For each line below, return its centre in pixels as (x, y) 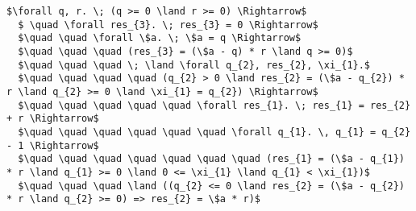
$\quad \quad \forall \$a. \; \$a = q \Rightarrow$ (160, 38)
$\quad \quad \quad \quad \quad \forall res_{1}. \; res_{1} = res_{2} (214, 105)
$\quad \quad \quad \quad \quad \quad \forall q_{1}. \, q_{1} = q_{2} (214, 132)
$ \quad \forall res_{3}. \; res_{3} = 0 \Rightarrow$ (168, 25)
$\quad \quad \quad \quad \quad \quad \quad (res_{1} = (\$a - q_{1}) (211, 159)
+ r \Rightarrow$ (53, 119)
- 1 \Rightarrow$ (53, 145)
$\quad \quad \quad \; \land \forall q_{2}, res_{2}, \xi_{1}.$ (194, 65)
